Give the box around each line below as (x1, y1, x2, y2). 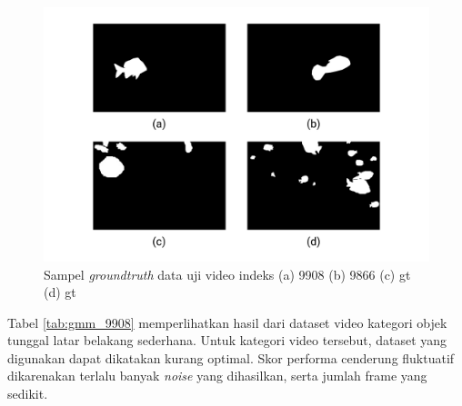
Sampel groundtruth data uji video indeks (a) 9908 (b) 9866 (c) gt (44, 264, 411, 283)
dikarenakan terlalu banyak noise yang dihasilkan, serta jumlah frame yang (7, 366, 427, 385)
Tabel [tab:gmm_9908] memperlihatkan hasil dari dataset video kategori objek (7, 312, 447, 332)
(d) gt (44, 282, 76, 302)
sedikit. (7, 384, 48, 403)
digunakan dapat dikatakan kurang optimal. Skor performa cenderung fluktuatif (7, 348, 455, 367)
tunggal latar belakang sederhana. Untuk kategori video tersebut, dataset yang (7, 331, 447, 350)
